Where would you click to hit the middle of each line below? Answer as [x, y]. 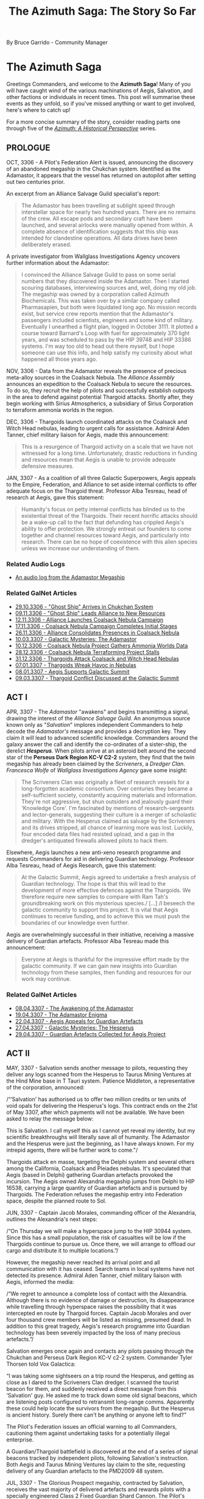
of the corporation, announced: [46, 1088]
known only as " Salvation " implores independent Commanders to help [95, 725]
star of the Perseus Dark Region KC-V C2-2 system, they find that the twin [100, 757]
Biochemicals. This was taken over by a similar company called [100, 300]
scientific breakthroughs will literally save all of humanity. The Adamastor [98, 1137]
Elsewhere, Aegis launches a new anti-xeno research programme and [93, 853]
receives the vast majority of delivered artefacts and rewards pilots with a [98, 1489]
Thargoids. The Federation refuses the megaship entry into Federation [94, 1195]
